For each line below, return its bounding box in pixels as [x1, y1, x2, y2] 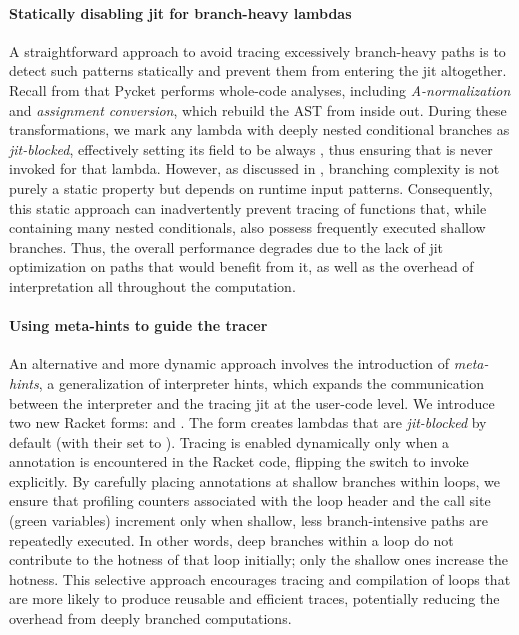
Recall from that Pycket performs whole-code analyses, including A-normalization [9, 79, 511, 100]
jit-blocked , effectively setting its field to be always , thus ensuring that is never [9, 138, 493, 159]
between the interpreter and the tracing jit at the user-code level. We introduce [9, 392, 495, 413]
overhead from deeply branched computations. [9, 608, 292, 629]
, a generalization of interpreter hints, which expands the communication [38, 372, 484, 393]
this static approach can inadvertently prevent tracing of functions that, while [9, 197, 487, 218]
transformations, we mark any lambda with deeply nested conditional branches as [9, 119, 510, 140]
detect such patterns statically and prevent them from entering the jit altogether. [9, 60, 507, 81]
